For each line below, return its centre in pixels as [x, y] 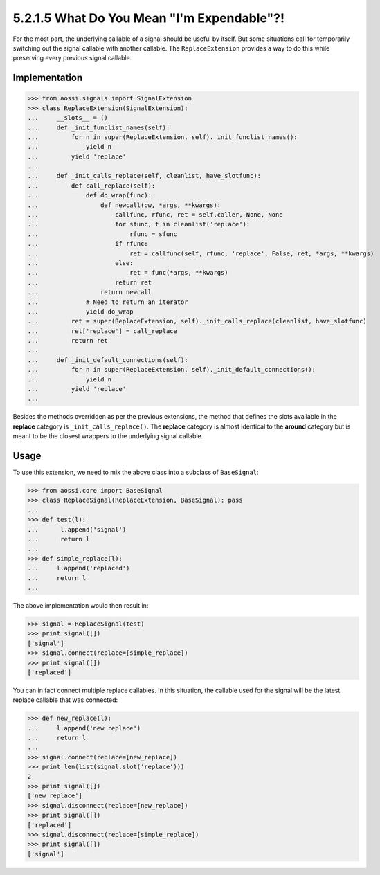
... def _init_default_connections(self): [108, 360]
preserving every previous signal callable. [72, 58]
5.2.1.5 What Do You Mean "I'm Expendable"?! [149, 18]
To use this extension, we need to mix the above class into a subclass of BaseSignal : [136, 472]
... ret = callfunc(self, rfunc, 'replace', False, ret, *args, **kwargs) [201, 253]
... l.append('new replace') [84, 728]
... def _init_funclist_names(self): [99, 127]
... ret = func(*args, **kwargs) [128, 273]
